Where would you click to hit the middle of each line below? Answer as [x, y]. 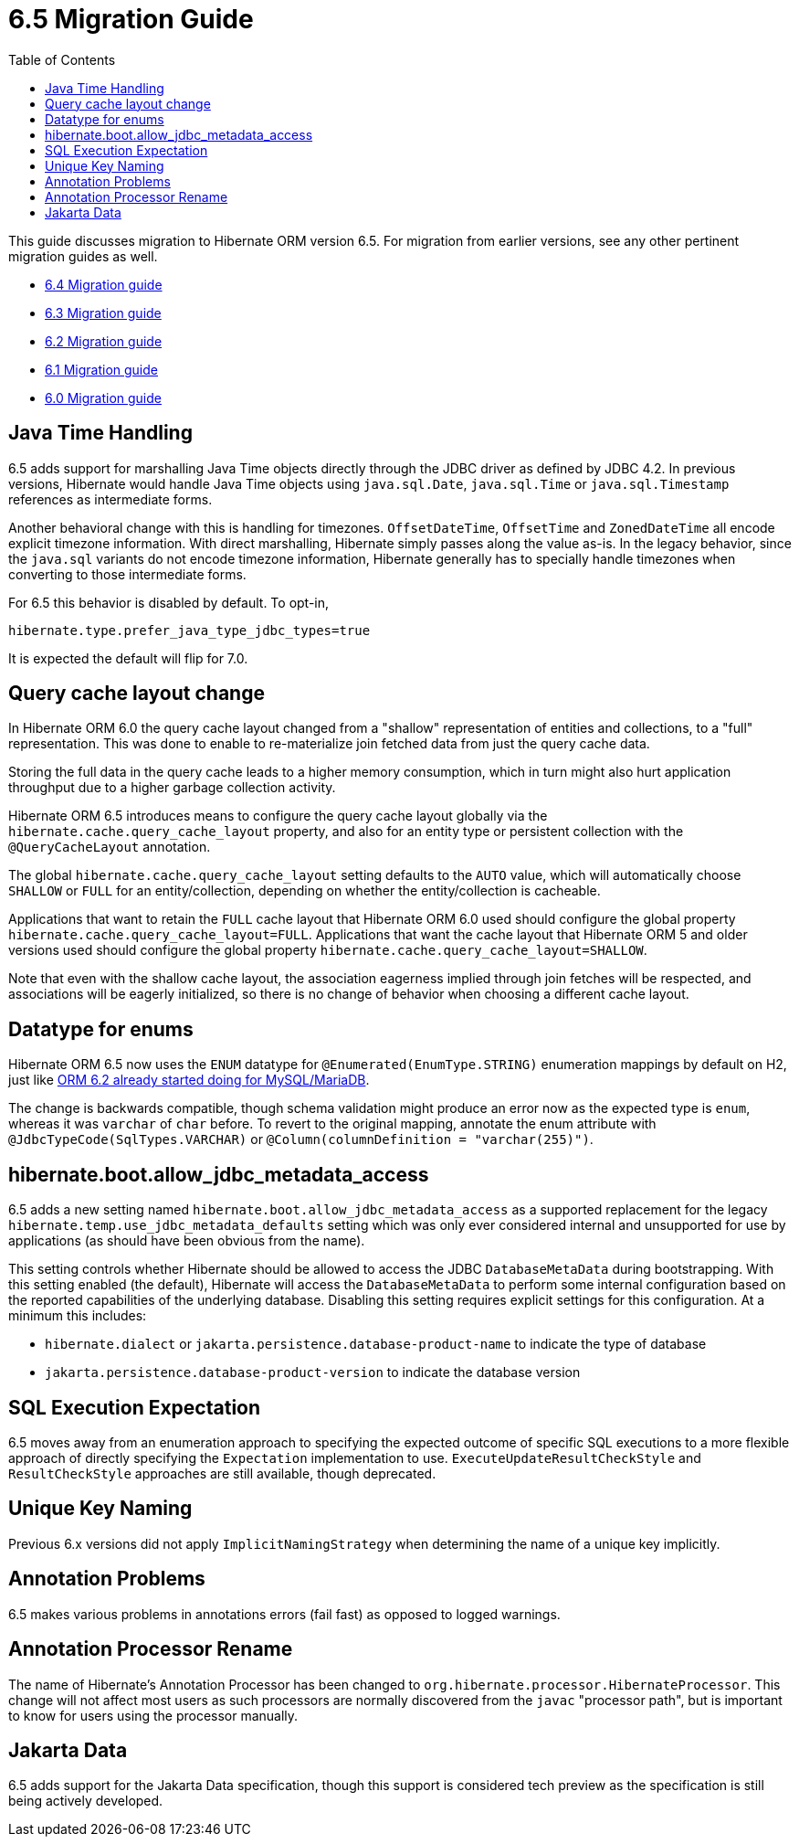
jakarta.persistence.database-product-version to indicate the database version [313, 1372]
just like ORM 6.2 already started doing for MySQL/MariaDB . [189, 1080]
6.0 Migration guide [103, 397]
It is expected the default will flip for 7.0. [128, 658]
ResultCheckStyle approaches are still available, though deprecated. [222, 1473]
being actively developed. [86, 1801]
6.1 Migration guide [101, 369]
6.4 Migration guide [104, 284]
